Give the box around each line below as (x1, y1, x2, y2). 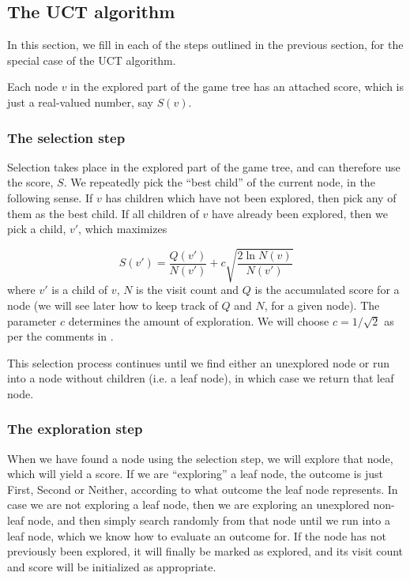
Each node (7, 78, 58, 95)
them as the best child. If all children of (7, 205, 199, 221)
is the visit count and (136, 281, 239, 298)
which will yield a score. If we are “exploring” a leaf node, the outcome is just (7, 465, 383, 482)
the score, (7, 174, 54, 190)
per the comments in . (7, 328, 114, 345)
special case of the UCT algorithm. (7, 51, 176, 68)
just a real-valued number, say (7, 93, 153, 110)
